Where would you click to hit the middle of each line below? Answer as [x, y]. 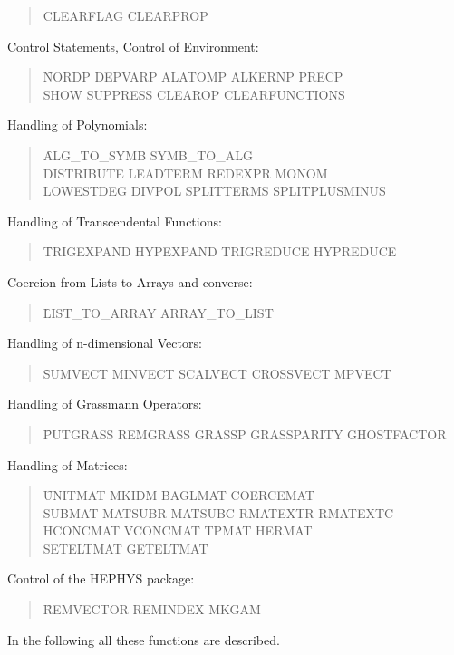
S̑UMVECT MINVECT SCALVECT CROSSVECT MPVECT [217, 373]
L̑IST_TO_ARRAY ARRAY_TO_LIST [158, 312]
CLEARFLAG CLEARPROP [126, 15]
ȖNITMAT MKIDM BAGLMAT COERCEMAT [179, 495]
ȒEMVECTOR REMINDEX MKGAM [152, 609]
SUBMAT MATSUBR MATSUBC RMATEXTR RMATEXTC [218, 512]
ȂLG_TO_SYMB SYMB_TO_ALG [148, 154]
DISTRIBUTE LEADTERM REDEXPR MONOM [185, 173]
